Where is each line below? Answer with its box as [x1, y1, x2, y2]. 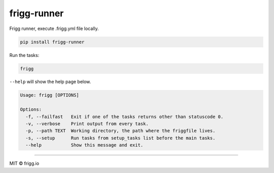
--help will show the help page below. [9, 79, 91, 85]
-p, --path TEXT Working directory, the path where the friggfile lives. [25, 128, 216, 134]
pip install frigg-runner [20, 39, 85, 45]
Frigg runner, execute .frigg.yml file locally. [9, 25, 99, 32]
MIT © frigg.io [9, 160, 40, 166]
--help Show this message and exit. [25, 142, 144, 148]
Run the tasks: [9, 52, 40, 58]
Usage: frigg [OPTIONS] [20, 92, 80, 98]
